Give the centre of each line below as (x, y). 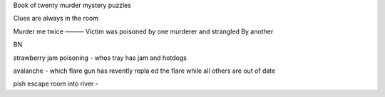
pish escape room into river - (56, 84)
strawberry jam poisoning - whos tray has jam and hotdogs (100, 58)
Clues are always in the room (56, 19)
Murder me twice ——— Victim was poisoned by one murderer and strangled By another (143, 31)
